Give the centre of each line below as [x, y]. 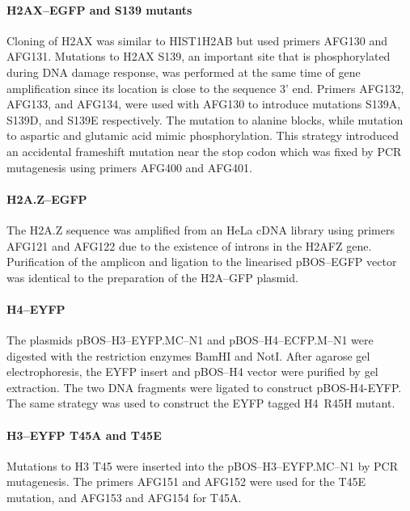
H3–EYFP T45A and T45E [84, 435]
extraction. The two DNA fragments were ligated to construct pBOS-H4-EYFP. [204, 387]
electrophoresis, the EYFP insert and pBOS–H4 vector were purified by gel [192, 372]
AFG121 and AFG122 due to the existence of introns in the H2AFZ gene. [189, 245]
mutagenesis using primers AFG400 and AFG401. [129, 167]
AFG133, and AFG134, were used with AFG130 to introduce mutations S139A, [204, 104]
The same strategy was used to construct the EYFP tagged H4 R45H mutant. [201, 403]
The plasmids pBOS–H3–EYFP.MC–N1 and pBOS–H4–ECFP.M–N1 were [190, 340]
